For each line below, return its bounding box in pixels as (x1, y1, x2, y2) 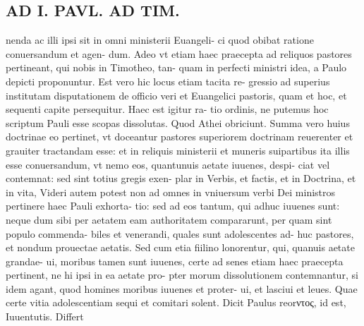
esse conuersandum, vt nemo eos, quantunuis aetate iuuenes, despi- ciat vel (6, 157, 330, 171)
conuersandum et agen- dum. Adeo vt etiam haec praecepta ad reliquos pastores (6, 46, 352, 61)
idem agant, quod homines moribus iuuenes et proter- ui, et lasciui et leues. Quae (6, 281, 358, 296)
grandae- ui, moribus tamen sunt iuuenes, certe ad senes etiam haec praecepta (6, 253, 344, 268)
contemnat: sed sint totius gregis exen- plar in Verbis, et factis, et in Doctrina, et (6, 171, 356, 186)
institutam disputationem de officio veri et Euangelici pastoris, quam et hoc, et (6, 87, 347, 102)
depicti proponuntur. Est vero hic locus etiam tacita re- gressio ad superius (6, 73, 330, 88)
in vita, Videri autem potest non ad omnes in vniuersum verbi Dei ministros (6, 184, 336, 199)
